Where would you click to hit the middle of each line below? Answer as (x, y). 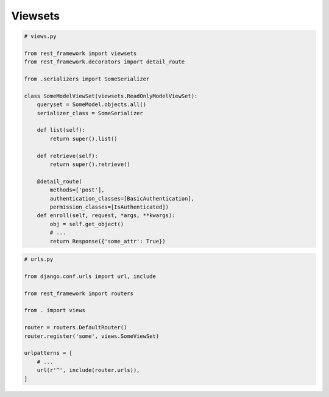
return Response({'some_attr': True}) (108, 241)
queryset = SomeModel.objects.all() (91, 105)
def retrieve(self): (68, 156)
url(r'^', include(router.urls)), (88, 370)
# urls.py (39, 259)
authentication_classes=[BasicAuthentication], (122, 198)
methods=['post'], (77, 190)
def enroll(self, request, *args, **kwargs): (106, 216)
